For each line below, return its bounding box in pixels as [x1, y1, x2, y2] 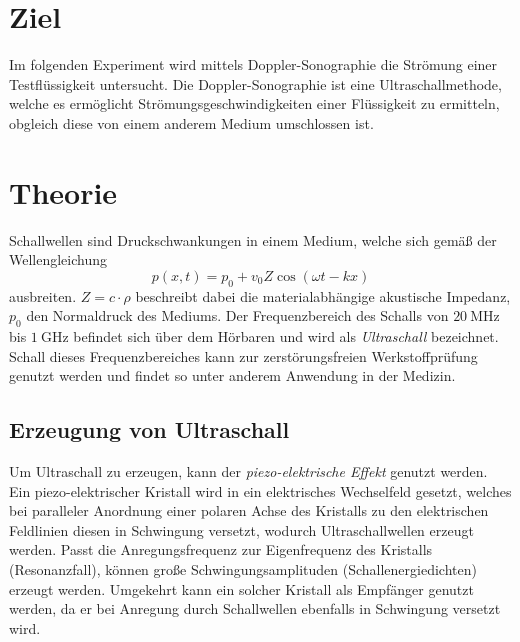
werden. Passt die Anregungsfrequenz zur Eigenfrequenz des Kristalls [9, 539, 433, 560]
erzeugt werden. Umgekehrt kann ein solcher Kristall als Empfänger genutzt [9, 578, 474, 599]
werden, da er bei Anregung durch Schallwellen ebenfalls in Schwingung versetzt [9, 598, 501, 619]
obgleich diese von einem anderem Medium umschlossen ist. [9, 112, 374, 133]
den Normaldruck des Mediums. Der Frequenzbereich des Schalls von [26, 305, 449, 326]
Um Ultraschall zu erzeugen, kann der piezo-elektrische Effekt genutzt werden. [9, 460, 488, 481]
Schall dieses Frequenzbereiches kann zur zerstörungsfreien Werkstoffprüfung [9, 345, 478, 366]
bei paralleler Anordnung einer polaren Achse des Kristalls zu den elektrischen [9, 500, 489, 521]
